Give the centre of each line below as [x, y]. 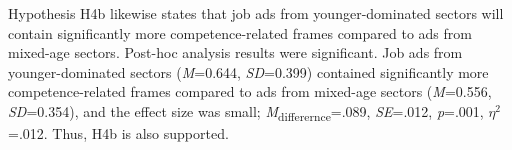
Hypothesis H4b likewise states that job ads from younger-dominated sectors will [256, 13]
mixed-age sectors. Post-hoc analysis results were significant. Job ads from [235, 52]
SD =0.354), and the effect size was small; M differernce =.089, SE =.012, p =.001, [246, 112]
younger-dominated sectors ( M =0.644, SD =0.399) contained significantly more [248, 71]
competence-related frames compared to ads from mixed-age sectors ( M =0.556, [250, 91]
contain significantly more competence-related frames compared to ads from [240, 32]
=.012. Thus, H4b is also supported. [118, 133]
